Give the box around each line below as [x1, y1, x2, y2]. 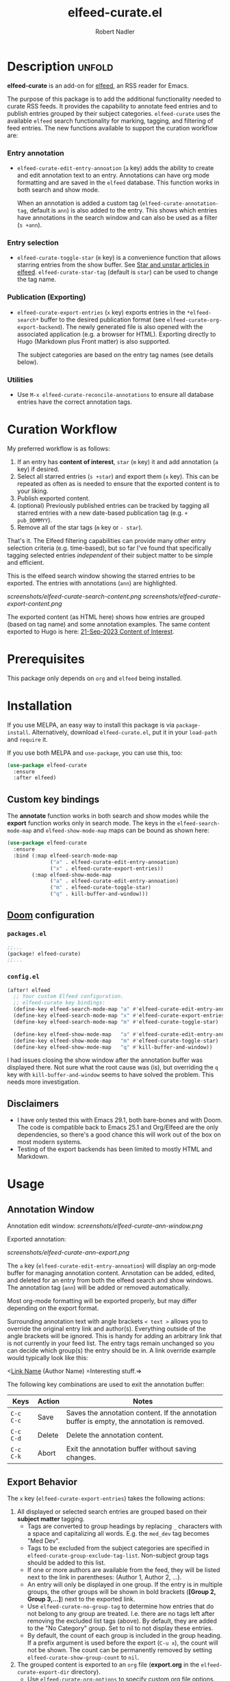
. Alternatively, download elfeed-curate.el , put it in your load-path [28, 728, 218, 736]
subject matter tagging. [16, 1515, 85, 1523]
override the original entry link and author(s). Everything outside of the [7, 1325, 207, 1333]
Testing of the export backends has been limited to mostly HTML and [16, 1145, 212, 1153]
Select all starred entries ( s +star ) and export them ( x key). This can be [16, 472, 219, 481]
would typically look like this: [7, 1354, 88, 1362]
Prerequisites [7, 651, 86, 666]
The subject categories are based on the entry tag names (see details [16, 350, 214, 359]
